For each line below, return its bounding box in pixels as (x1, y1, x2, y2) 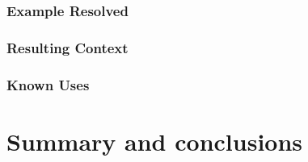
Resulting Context (6, 37, 129, 57)
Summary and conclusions (6, 124, 303, 157)
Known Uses (6, 74, 90, 94)
